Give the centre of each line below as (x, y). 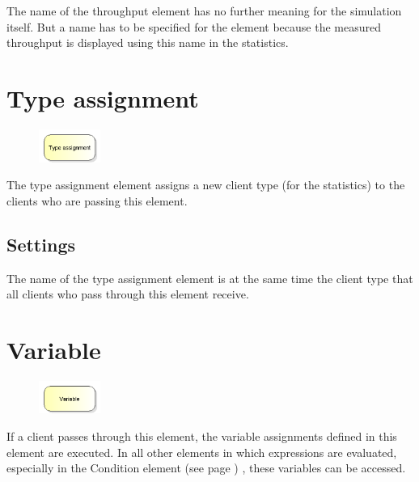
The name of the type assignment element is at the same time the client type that (210, 278)
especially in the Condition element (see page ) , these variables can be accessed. (206, 468)
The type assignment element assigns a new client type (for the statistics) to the (206, 185)
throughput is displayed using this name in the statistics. (148, 42)
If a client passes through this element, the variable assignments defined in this (202, 436)
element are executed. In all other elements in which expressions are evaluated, (202, 452)
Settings (41, 244)
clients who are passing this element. (97, 200)
